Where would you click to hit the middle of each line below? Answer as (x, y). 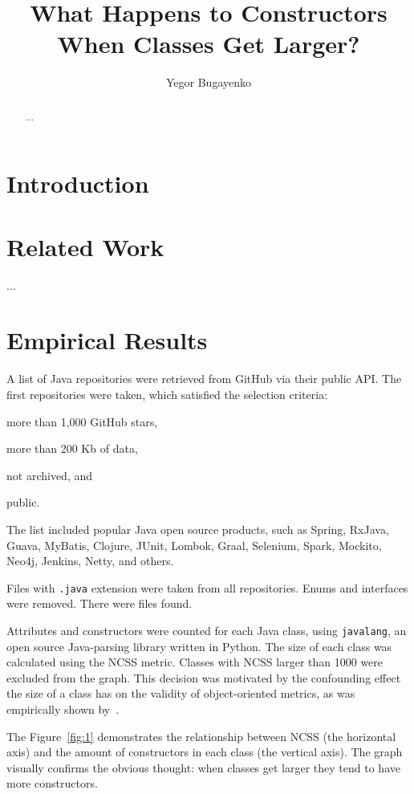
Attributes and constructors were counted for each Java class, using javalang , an (207, 630)
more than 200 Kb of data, (72, 448)
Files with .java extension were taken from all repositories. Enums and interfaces (207, 587)
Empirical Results (107, 340)
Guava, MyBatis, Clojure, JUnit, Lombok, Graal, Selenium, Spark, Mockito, (194, 545)
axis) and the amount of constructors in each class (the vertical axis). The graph (205, 752)
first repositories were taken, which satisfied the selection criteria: (167, 394)
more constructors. (52, 783)
